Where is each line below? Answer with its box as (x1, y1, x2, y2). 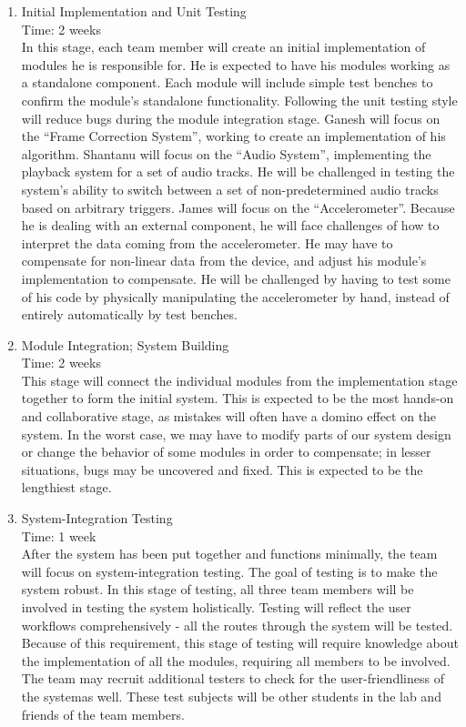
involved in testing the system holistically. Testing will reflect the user (21, 598, 411, 616)
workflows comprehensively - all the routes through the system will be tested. (21, 615, 453, 634)
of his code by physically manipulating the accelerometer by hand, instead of (21, 287, 450, 306)
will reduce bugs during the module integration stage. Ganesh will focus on (21, 108, 441, 127)
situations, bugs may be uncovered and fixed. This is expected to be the (21, 459, 423, 479)
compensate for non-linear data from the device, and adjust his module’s (21, 251, 427, 270)
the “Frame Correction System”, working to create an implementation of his (21, 126, 446, 146)
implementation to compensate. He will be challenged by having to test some (21, 268, 451, 288)
